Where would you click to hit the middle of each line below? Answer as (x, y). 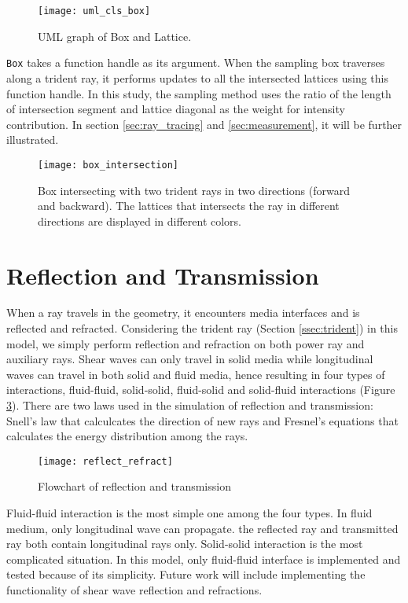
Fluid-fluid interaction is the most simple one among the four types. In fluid (189, 513)
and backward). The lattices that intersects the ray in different (189, 206)
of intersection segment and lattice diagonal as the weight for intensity (176, 109)
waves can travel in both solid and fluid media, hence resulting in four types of (196, 374)
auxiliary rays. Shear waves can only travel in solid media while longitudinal (190, 359)
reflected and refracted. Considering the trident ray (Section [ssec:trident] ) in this (202, 328)
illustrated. (33, 140)
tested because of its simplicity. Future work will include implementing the (186, 574)
